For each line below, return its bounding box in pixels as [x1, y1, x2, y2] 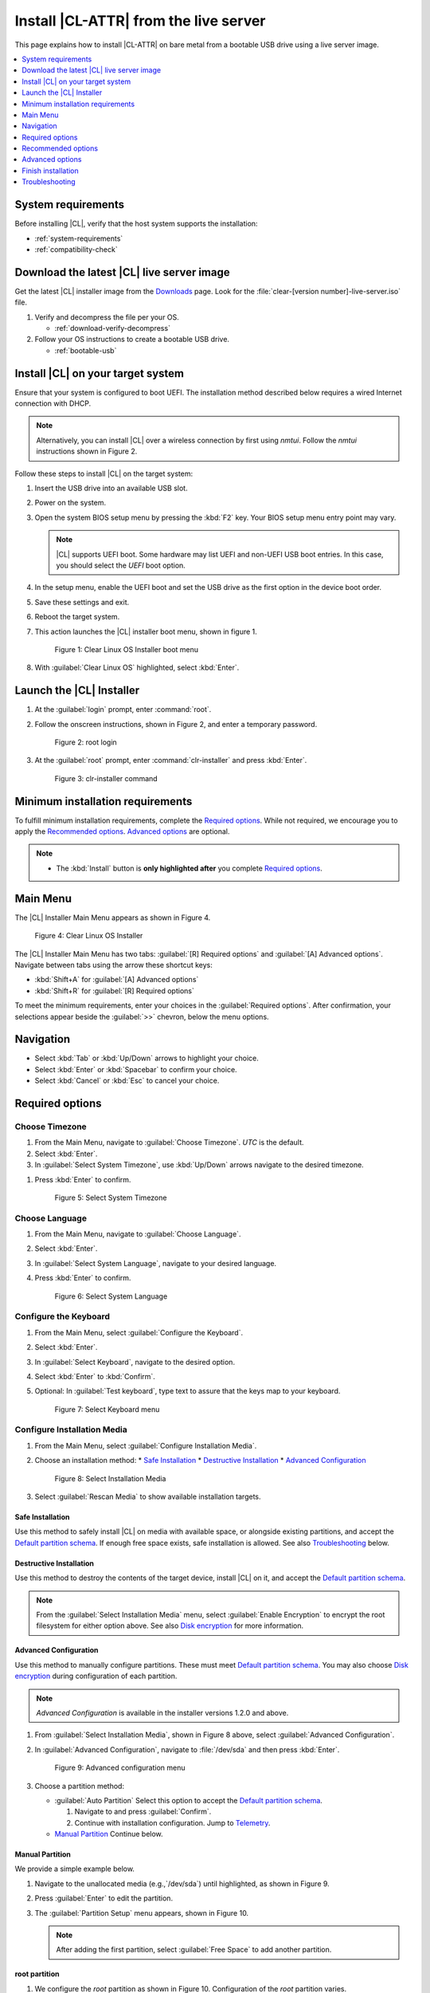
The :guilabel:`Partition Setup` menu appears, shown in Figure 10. [34, 1908, 249, 1917]
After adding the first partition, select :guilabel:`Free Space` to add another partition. [56, 1945, 332, 1955]
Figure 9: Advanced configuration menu [54, 1763, 186, 1773]
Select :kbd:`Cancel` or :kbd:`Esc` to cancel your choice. [34, 1076, 220, 1086]
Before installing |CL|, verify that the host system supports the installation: [14, 219, 258, 229]
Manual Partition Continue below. [54, 1830, 163, 1839]
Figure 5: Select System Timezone [54, 1193, 167, 1202]
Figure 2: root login [54, 737, 117, 747]
